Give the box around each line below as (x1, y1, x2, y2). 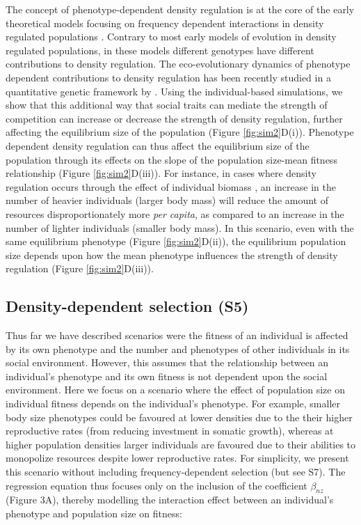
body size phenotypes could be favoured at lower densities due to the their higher (6, 409, 353, 424)
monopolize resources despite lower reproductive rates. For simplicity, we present (6, 450, 349, 465)
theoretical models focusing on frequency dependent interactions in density (6, 15, 324, 30)
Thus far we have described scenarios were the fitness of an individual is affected (6, 328, 348, 343)
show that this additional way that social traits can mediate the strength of (6, 97, 328, 112)
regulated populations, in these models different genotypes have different (6, 42, 314, 57)
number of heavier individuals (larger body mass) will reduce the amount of (6, 193, 329, 207)
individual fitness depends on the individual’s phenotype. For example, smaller (6, 396, 341, 411)
